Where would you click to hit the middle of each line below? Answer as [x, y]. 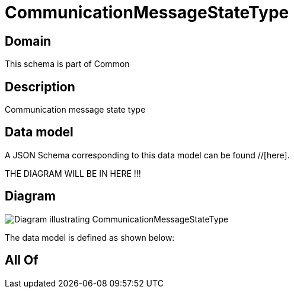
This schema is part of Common [67, 64]
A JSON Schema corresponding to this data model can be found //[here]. [147, 155]
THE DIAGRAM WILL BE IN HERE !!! [73, 173]
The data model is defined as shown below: [90, 237]
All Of [22, 260]
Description [40, 87]
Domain [28, 41]
